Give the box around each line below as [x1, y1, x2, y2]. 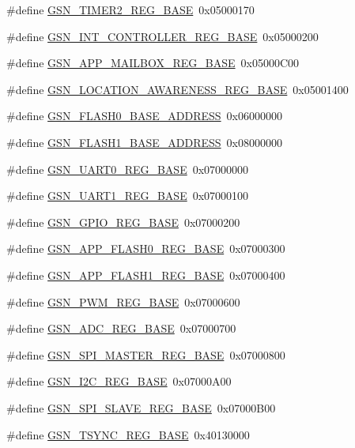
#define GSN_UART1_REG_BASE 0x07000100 [6, 187, 249, 204]
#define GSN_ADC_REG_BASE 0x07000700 [6, 320, 236, 337]
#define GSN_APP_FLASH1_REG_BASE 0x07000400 [6, 266, 285, 283]
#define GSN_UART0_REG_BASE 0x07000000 [6, 160, 249, 177]
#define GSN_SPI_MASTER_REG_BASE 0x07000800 [6, 346, 285, 363]
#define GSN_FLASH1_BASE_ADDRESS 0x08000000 [6, 134, 282, 150]
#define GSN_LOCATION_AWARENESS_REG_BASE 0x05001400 [6, 81, 349, 97]
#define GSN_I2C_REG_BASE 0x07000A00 [6, 373, 232, 390]
